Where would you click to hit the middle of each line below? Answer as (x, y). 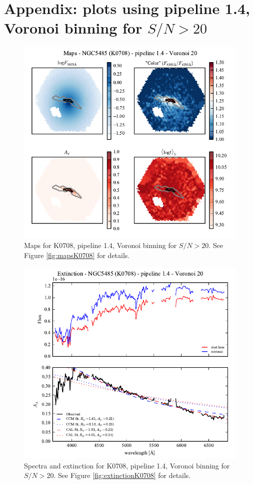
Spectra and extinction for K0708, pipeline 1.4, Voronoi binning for (127, 465)
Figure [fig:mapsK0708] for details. (77, 255)
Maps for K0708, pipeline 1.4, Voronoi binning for (100, 245)
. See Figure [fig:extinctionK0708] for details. (122, 475)
